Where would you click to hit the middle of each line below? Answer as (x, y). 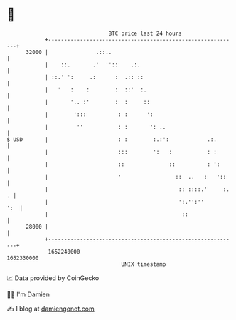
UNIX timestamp (144, 264)
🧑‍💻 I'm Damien (28, 294)
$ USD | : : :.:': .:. (112, 139)
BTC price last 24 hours (145, 33)
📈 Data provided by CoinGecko (53, 278)
